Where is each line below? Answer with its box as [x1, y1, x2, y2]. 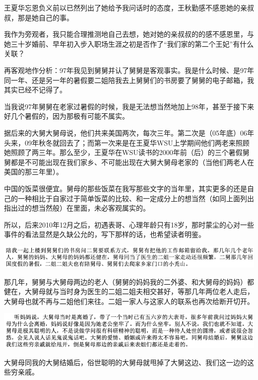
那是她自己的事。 [17, 12, 73, 22]
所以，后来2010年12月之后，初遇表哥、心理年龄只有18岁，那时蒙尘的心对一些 [4, 219, 254, 229]
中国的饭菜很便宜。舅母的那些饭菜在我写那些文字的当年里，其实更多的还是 [4, 183, 247, 193]
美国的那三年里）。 [4, 166, 63, 177]
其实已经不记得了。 [4, 84, 66, 95]
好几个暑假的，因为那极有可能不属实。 [4, 111, 129, 121]
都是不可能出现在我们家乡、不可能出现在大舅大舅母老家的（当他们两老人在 [10, 156, 254, 167]
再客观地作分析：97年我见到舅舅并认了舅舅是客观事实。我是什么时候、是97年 [4, 65, 254, 75]
